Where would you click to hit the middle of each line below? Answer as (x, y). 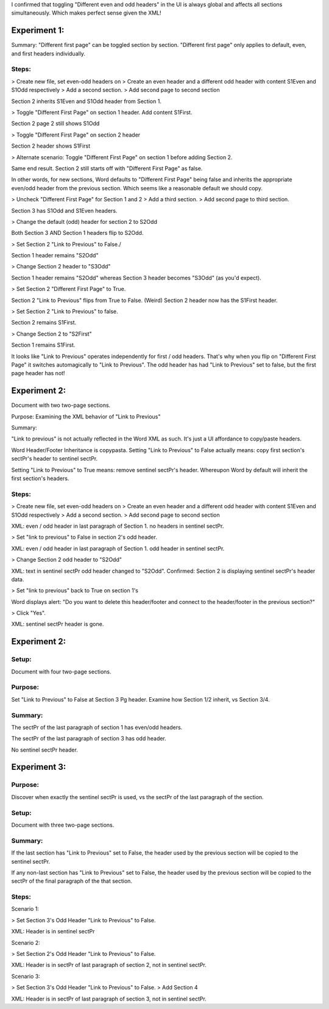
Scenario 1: (25, 909)
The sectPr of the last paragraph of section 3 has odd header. (89, 739)
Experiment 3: (39, 767)
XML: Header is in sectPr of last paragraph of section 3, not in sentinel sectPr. (109, 999)
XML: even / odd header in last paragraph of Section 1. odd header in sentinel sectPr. (118, 548)
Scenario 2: (26, 943)
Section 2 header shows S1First (51, 146)
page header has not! (38, 373)
